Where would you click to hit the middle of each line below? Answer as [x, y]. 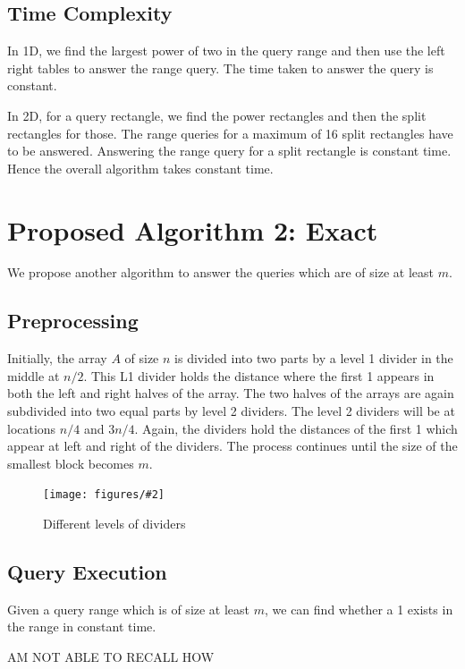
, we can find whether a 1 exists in [359, 609]
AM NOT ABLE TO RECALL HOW [111, 657]
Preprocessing [73, 321]
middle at [34, 375]
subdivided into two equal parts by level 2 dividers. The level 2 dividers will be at [231, 411]
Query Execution [87, 572]
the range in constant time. [82, 627]
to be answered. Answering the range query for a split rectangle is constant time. [229, 151]
